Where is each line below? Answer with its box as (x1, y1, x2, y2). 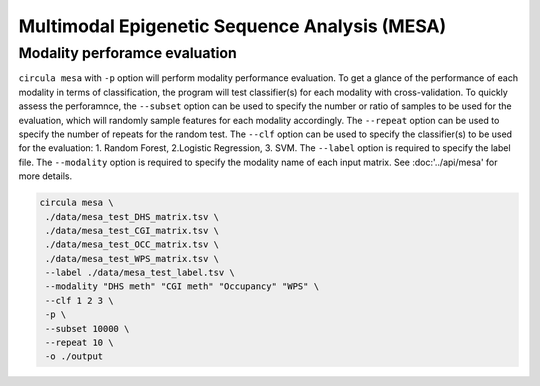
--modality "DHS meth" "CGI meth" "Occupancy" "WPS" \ (45, 281, 320, 292)
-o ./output (45, 351, 104, 362)
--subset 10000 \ (45, 323, 130, 334)
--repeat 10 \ (45, 337, 114, 349)
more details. (18, 170, 73, 182)
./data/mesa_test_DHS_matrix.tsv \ (45, 211, 220, 222)
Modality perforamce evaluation (18, 44, 237, 62)
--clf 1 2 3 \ (45, 295, 114, 306)
